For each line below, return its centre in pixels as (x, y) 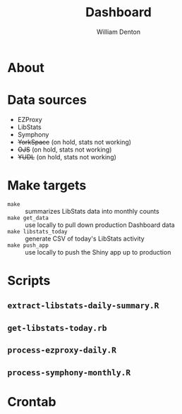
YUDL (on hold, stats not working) (67, 157)
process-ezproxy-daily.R (62, 350)
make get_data (28, 218)
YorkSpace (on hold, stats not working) (74, 142)
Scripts (29, 281)
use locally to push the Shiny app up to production (98, 252)
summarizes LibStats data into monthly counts (92, 211)
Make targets (47, 186)
